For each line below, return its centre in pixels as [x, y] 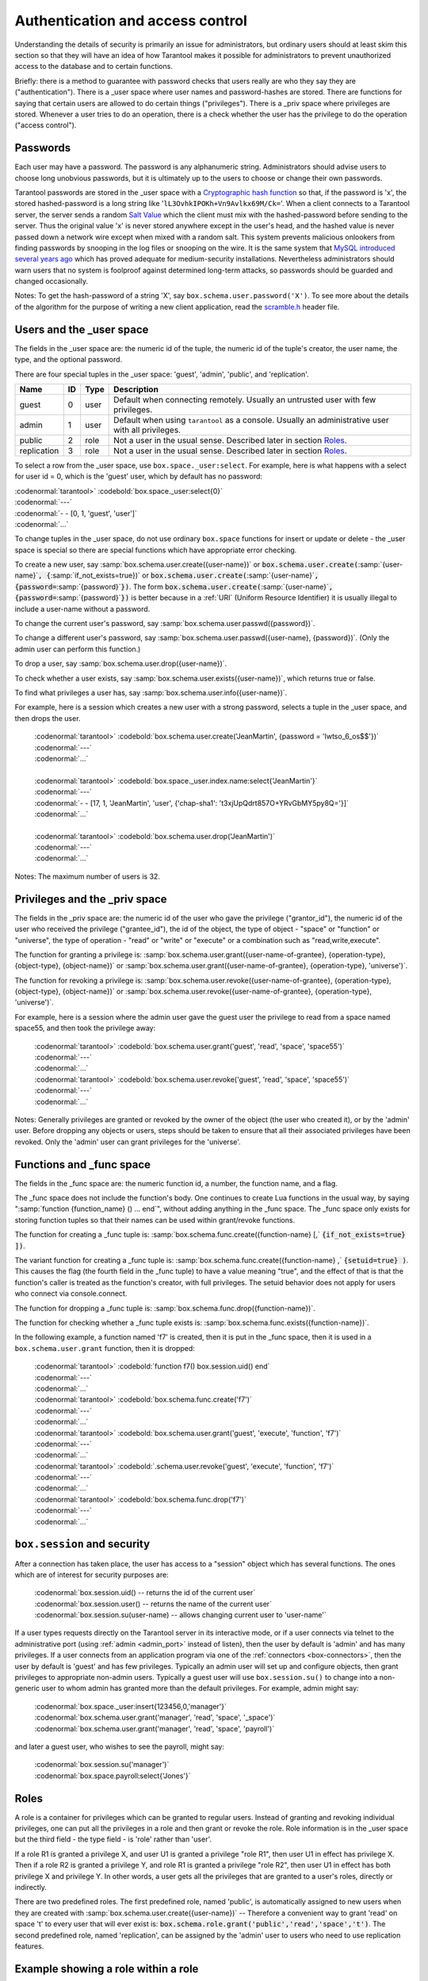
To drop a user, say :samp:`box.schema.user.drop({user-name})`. [121, 664]
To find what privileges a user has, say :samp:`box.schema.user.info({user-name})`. [151, 693]
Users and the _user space [82, 329]
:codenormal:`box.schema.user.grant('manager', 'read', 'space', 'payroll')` [155, 1728]
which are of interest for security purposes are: [92, 1574]
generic [27, 1689]
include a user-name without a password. [82, 609]
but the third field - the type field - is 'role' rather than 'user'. [113, 1839]
